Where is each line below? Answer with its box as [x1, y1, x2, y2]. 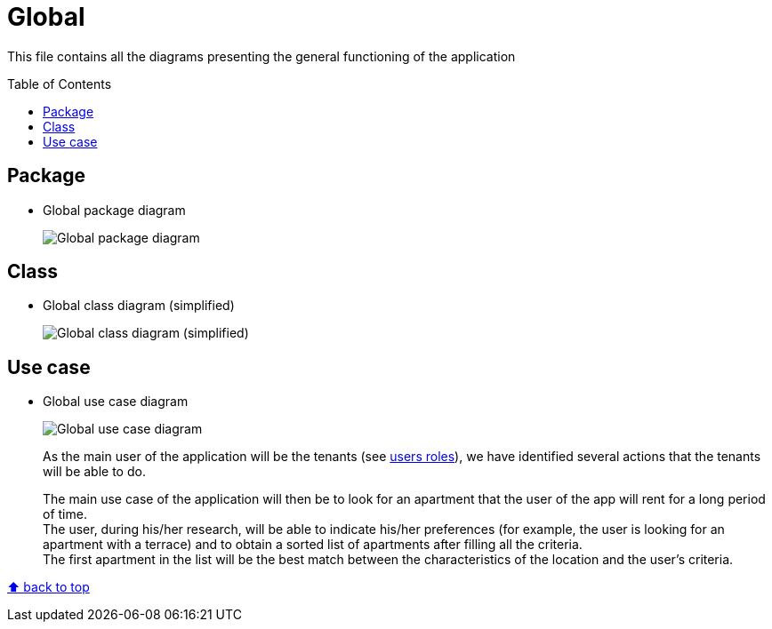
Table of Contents [7, 76, 112, 92]
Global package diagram [43, 202, 186, 218]
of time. [43, 506, 87, 522]
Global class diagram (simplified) [43, 298, 235, 314]
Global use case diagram [43, 394, 189, 410]
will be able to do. [43, 464, 146, 480]
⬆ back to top [7, 579, 90, 595]
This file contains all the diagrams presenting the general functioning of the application [7, 48, 516, 64]
